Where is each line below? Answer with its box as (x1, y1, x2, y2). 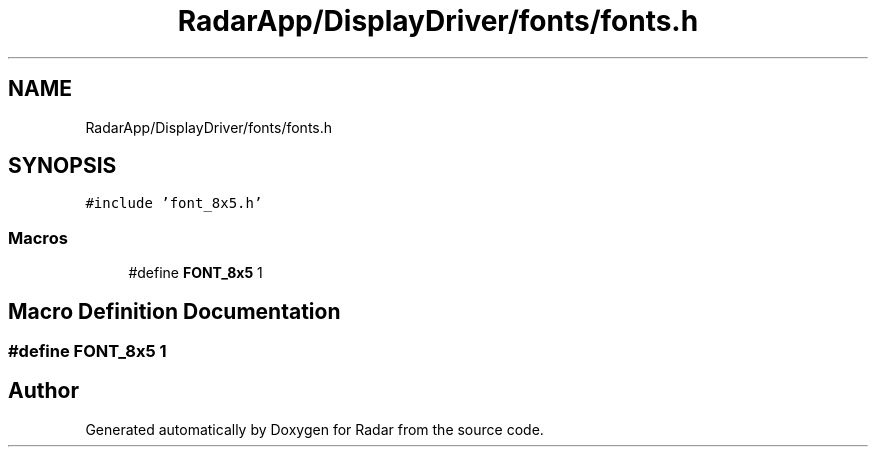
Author (8, 378, 79, 404)
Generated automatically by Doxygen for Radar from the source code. (85, 420, 544, 438)
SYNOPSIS (8, 153, 117, 179)
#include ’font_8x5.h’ (85, 195, 263, 212)
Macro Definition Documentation (8, 298, 341, 324)
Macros (8, 227, 68, 248)
